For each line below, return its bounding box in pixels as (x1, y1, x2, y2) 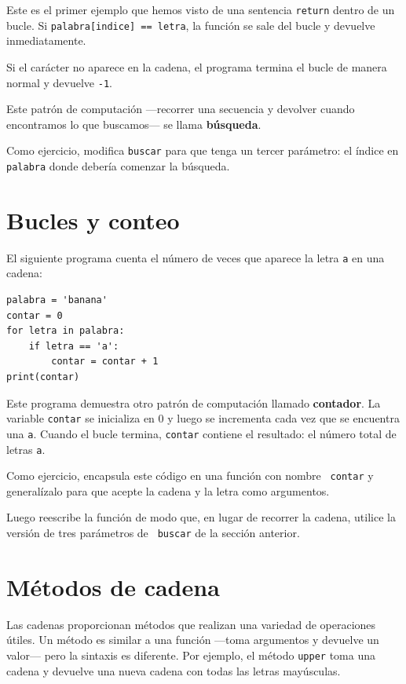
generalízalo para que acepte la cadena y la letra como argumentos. (6, 482, 330, 499)
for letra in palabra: (6, 325, 125, 337)
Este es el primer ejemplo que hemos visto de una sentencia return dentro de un (6, 2, 395, 17)
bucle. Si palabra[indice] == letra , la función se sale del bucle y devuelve (6, 16, 375, 33)
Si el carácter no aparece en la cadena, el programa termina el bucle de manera (6, 58, 387, 75)
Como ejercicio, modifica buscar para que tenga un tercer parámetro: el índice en (6, 142, 399, 159)
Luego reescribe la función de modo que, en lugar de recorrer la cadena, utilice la (6, 509, 396, 525)
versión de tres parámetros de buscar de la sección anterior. (6, 525, 300, 540)
